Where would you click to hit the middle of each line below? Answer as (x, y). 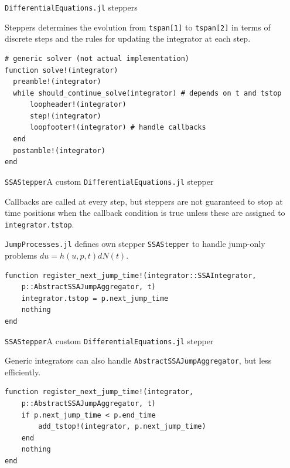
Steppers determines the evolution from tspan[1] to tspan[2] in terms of (138, 27)
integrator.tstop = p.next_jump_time (95, 298)
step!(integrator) (65, 116)
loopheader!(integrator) (78, 105)
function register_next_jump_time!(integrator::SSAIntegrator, (131, 275)
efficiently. (23, 372)
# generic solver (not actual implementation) (97, 58)
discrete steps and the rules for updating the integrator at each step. (128, 38)
